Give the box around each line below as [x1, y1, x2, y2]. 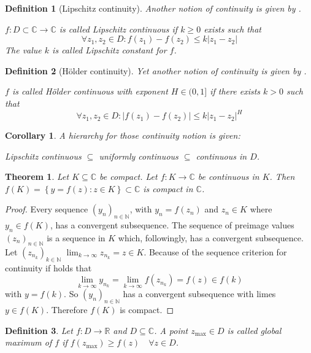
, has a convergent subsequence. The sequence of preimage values [50, 219, 294, 231]
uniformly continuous [99, 149, 179, 162]
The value [5, 44, 42, 56]
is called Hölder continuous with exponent [12, 85, 168, 98]
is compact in [143, 182, 193, 195]
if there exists [210, 85, 261, 98]
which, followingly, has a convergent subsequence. [118, 231, 304, 244]
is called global [227, 324, 282, 336]
